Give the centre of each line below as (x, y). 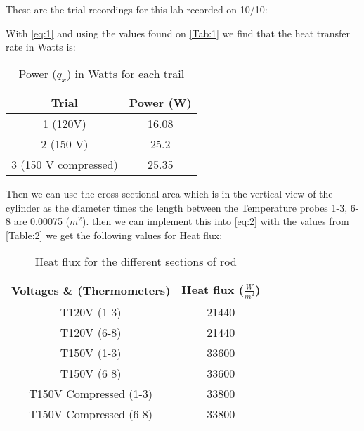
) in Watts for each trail (125, 73)
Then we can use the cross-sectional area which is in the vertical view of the (169, 193)
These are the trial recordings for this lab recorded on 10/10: (137, 9)
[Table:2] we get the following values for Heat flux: (114, 234)
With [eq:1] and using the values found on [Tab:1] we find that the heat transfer (178, 33)
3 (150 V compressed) (65, 164)
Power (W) (160, 102)
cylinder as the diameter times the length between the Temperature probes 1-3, (177, 207)
